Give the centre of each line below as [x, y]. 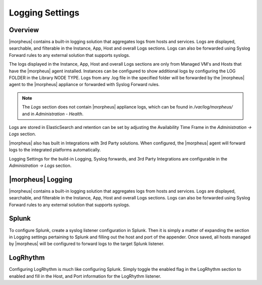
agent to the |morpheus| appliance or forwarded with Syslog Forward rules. [84, 85]
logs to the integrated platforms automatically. [55, 150]
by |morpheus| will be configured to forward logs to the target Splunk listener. [87, 244]
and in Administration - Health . [53, 114]
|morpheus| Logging [41, 179]
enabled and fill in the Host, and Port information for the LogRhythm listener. [85, 276]
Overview [24, 30]
